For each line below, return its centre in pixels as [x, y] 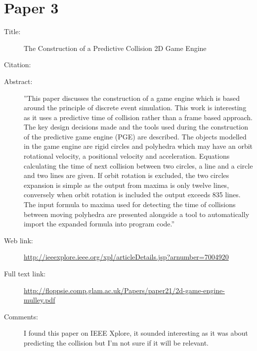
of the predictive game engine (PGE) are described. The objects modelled [135, 136]
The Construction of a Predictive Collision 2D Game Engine [115, 48]
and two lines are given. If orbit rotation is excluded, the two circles [127, 175]
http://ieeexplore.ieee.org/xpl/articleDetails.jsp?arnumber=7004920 [126, 257]
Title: [12, 31]
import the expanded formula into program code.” [99, 224]
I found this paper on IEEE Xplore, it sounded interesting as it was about [136, 333]
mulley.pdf [40, 300]
